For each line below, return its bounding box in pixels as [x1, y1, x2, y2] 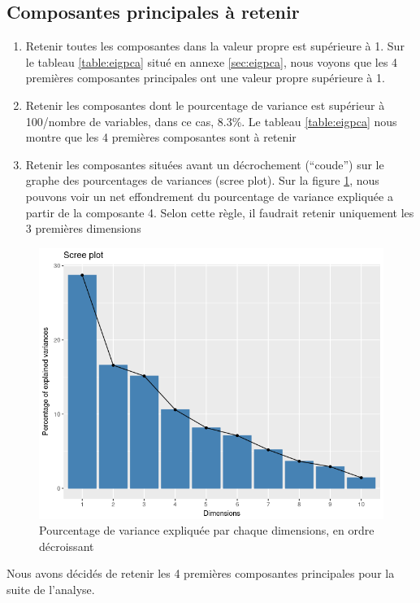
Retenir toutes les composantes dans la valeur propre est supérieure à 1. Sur [25, 37, 405, 55]
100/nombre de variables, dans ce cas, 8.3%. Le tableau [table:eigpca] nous [25, 112, 397, 129]
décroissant [39, 537, 94, 554]
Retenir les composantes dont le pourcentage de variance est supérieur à [25, 96, 385, 113]
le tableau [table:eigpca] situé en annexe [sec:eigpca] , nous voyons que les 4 [25, 53, 398, 70]
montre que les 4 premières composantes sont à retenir [25, 129, 297, 146]
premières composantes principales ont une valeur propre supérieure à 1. [25, 69, 385, 86]
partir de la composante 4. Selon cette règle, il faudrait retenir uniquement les [25, 203, 414, 221]
